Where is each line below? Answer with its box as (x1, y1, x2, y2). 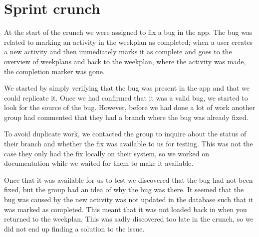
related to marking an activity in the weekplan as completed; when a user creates (4, 36, 253, 47)
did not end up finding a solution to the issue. (4, 223, 145, 234)
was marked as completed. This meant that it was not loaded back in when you (4, 204, 247, 214)
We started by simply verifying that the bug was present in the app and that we (4, 83, 250, 93)
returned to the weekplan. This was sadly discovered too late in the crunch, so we (4, 214, 254, 224)
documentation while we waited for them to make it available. (4, 158, 194, 168)
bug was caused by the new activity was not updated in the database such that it (4, 194, 254, 205)
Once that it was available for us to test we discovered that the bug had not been (4, 174, 253, 185)
